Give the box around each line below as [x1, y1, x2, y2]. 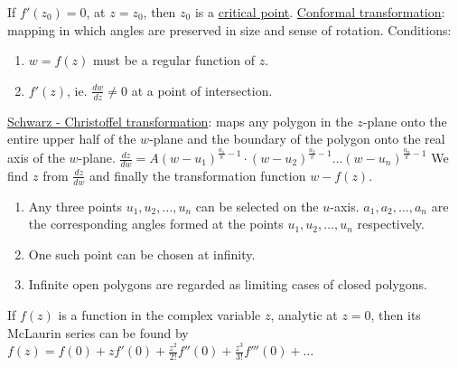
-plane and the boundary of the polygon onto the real [149, 129, 445, 148]
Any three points [28, 196, 122, 215]
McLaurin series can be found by [7, 323, 189, 342]
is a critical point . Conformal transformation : [194, 3, 445, 21]
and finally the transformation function [89, 165, 306, 184]
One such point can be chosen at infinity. [28, 244, 256, 263]
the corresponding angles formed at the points [28, 214, 284, 233]
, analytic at [270, 306, 338, 325]
